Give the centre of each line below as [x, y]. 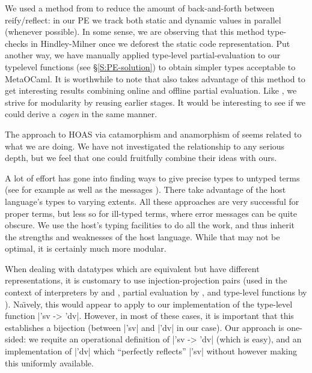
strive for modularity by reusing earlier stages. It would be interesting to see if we [155, 102]
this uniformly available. [49, 362]
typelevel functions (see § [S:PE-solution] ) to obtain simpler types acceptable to [150, 66]
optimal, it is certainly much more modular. [86, 248]
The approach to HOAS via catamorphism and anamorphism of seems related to [153, 134]
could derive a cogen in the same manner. [81, 114]
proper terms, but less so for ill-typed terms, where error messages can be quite [151, 213]
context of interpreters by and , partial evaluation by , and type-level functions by [156, 292]
